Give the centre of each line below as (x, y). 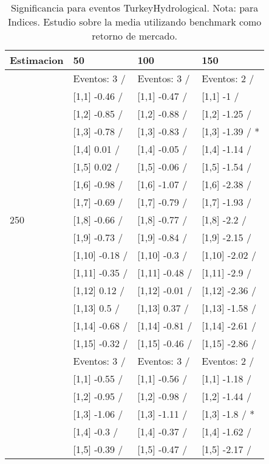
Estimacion (37, 60)
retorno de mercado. (134, 36)
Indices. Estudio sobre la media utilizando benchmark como (134, 22)
